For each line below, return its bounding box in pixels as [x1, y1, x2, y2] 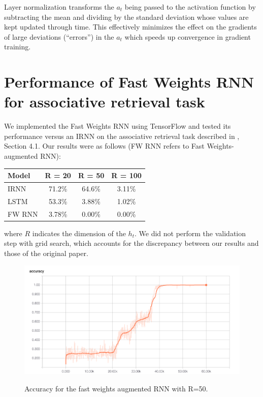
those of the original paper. [4, 247, 88, 258]
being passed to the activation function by [124, 2, 256, 12]
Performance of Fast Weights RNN [4, 71, 254, 92]
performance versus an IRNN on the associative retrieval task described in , [4, 130, 240, 141]
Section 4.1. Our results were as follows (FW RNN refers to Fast [4, 140, 205, 151]
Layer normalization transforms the [4, 2, 114, 12]
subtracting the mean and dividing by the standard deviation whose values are [4, 11, 249, 22]
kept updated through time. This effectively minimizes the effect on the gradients [4, 21, 257, 32]
